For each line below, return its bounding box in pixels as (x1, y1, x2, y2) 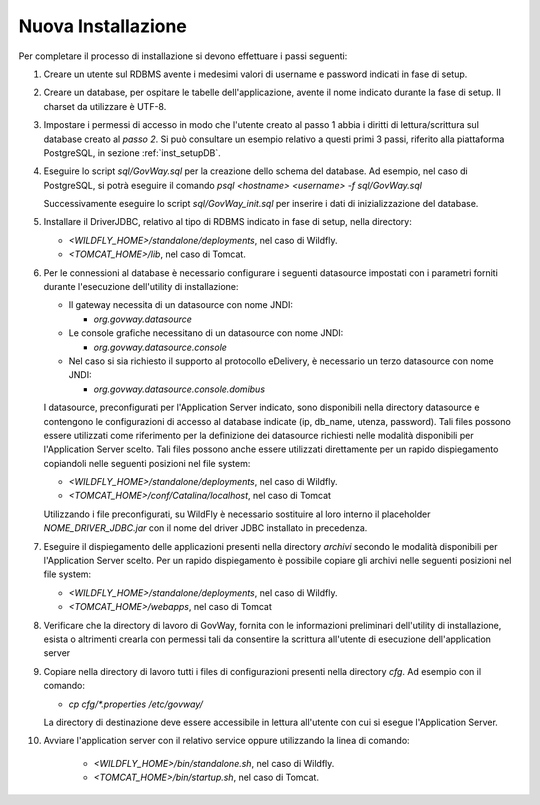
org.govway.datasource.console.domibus (93, 383, 265, 395)
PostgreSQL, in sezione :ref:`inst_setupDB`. (43, 146, 222, 159)
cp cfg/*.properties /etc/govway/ (68, 698, 204, 710)
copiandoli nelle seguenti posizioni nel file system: (43, 457, 251, 469)
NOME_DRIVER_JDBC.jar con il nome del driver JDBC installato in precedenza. (43, 522, 368, 534)
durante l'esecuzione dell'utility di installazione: (43, 281, 239, 293)
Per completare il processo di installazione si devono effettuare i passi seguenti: (18, 50, 348, 62)
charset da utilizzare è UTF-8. (43, 100, 167, 112)
